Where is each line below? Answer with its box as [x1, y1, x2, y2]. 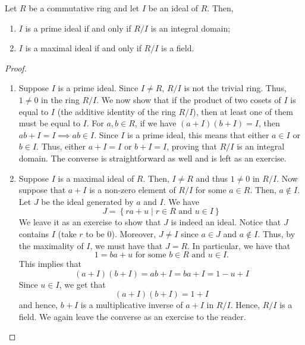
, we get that [59, 278, 106, 290]
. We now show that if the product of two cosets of [96, 93, 281, 105]
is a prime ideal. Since [58, 82, 139, 94]
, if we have [134, 117, 177, 129]
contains [18, 227, 49, 240]
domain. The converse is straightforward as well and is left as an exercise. [18, 151, 287, 164]
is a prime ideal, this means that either [127, 128, 269, 141]
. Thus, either [36, 140, 86, 153]
